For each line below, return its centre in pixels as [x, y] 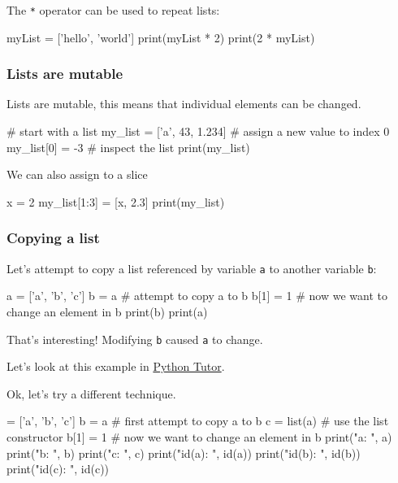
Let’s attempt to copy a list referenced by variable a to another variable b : [192, 268]
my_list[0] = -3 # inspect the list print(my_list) [128, 147]
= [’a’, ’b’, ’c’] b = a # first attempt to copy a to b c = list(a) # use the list [198, 421]
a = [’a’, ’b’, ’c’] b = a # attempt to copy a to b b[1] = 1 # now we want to [197, 296]
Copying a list [53, 238]
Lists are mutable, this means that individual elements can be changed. [184, 104]
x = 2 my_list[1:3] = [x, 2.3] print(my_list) [116, 201]
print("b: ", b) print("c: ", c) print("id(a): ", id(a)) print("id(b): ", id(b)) [184, 453]
